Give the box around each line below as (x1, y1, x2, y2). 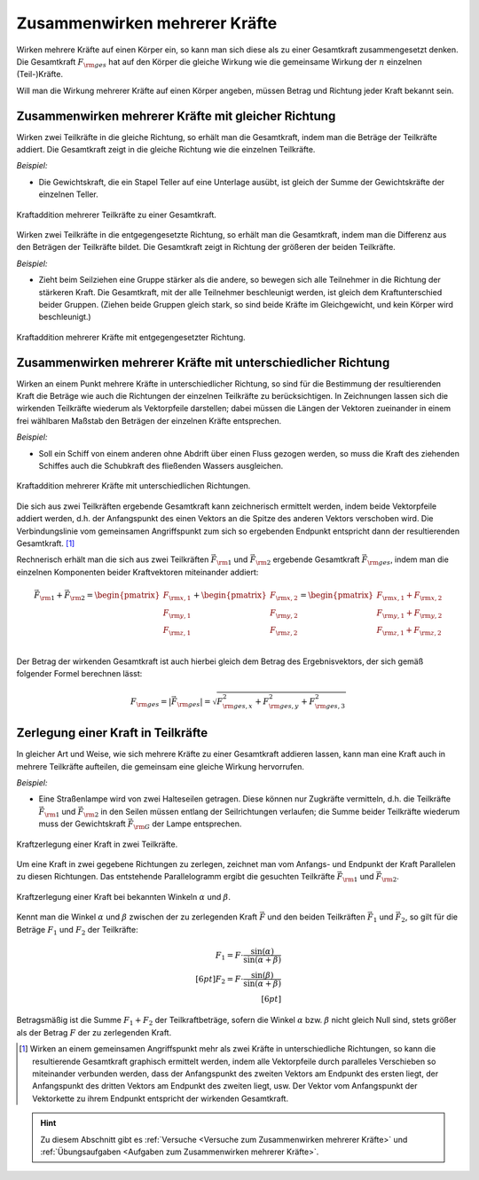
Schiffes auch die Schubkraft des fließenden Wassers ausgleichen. (38, 460, 284, 471)
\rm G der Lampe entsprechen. (133, 818, 242, 831)
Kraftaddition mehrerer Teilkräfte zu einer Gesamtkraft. (16, 209, 217, 220)
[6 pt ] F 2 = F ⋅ (195, 973, 244, 986)
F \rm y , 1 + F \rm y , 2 (376, 607, 443, 620)
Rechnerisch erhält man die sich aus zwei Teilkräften (16, 554, 209, 565)
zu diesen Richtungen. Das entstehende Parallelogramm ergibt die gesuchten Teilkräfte (16, 871, 335, 882)
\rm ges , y (268, 702, 299, 711)
